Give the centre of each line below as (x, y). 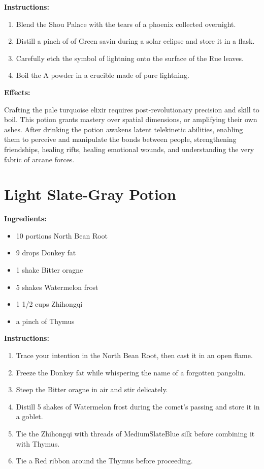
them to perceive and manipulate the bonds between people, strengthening (120, 139)
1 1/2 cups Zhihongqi (49, 304)
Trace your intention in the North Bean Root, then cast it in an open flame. (134, 355)
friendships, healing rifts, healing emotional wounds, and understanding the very (129, 149)
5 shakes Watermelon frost (57, 287)
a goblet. (29, 416)
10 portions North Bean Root (62, 235)
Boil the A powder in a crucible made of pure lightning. (103, 75)
